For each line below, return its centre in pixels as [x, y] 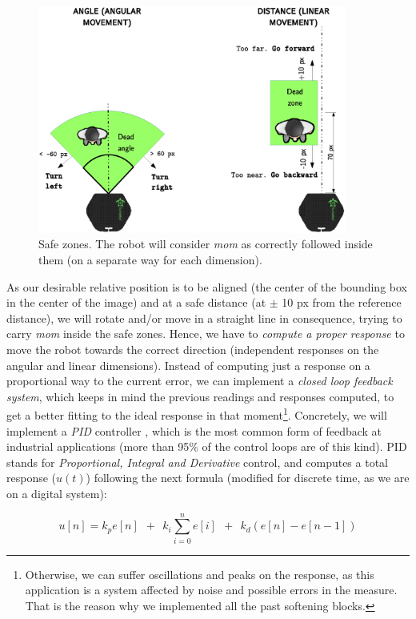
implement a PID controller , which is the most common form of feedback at [194, 430]
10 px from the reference [342, 302]
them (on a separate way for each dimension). [150, 259]
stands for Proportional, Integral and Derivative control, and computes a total [197, 462]
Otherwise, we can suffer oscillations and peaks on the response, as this [200, 574]
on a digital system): [57, 493]
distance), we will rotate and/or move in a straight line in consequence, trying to [204, 318]
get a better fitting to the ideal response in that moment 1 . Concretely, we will [197, 414]
